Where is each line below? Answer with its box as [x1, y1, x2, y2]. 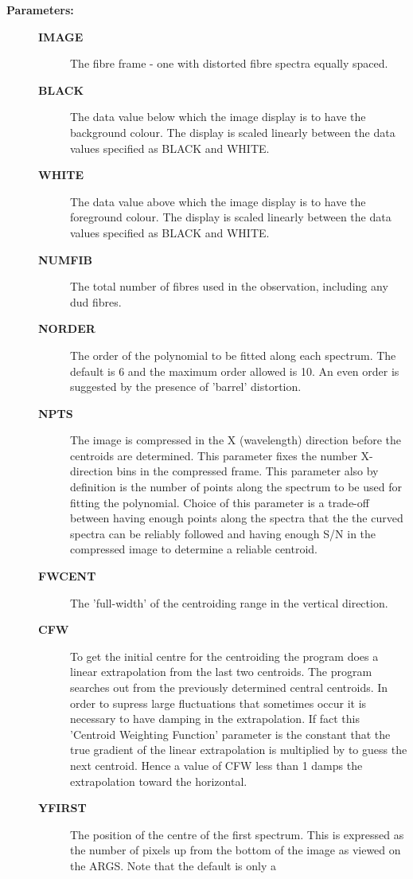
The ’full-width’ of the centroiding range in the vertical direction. [70, 594, 388, 611]
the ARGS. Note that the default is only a [70, 857, 276, 873]
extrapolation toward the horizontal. [70, 772, 247, 789]
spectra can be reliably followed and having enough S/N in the [70, 525, 376, 541]
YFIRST [38, 799, 87, 816]
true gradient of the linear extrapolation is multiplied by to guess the [70, 741, 407, 758]
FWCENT [38, 568, 96, 584]
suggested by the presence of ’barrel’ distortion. [70, 378, 302, 395]
